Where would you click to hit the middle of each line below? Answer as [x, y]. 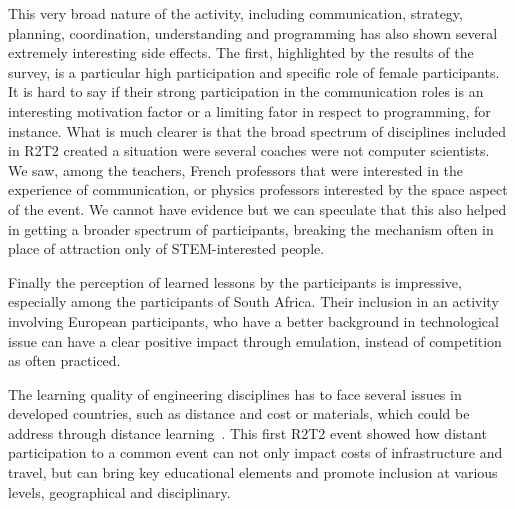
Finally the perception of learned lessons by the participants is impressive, [235, 281]
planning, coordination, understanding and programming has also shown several [253, 32]
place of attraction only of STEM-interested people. [166, 248]
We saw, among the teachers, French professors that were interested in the [236, 169]
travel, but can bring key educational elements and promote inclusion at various [253, 472]
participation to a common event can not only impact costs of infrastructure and [255, 452]
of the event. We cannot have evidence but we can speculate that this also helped [257, 208]
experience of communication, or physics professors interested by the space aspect [258, 189]
